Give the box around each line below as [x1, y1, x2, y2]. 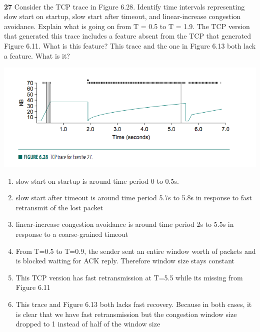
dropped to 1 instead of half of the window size [15, 318, 160, 329]
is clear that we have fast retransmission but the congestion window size [15, 308, 237, 319]
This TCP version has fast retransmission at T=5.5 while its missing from [15, 272, 243, 282]
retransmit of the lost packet [15, 202, 103, 212]
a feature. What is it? [4, 50, 70, 61]
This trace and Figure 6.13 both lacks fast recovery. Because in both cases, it [15, 299, 252, 309]
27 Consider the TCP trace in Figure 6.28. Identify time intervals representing [4, 1, 245, 12]
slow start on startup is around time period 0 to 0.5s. [15, 175, 179, 186]
